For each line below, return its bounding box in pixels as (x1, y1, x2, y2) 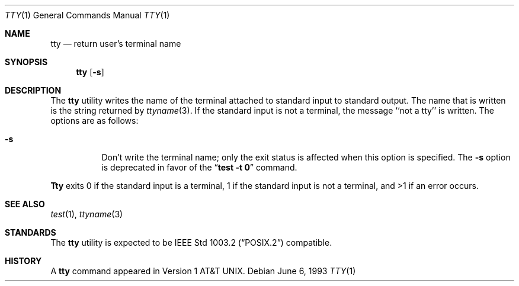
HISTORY (5, 256, 42, 266)
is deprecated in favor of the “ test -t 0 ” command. (101, 162, 297, 172)
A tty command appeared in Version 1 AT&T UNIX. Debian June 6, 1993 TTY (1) (50, 266, 356, 276)
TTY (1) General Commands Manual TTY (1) (5, 10, 170, 20)
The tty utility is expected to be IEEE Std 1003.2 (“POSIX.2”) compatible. (50, 237, 332, 248)
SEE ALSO (5, 199, 45, 209)
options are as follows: (50, 115, 139, 126)
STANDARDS (5, 227, 56, 237)
